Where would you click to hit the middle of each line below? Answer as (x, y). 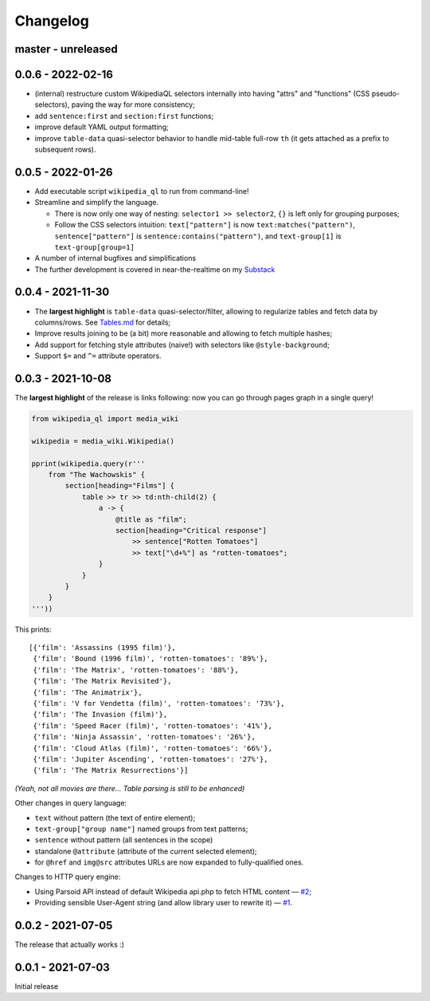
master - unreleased (66, 49)
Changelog (52, 21)
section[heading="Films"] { (120, 486)
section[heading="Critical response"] (191, 530)
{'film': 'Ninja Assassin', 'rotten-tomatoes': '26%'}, (145, 737)
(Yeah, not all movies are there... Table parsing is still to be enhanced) (130, 788)
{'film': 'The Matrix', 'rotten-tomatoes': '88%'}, (136, 670)
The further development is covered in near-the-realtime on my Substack (155, 269)
